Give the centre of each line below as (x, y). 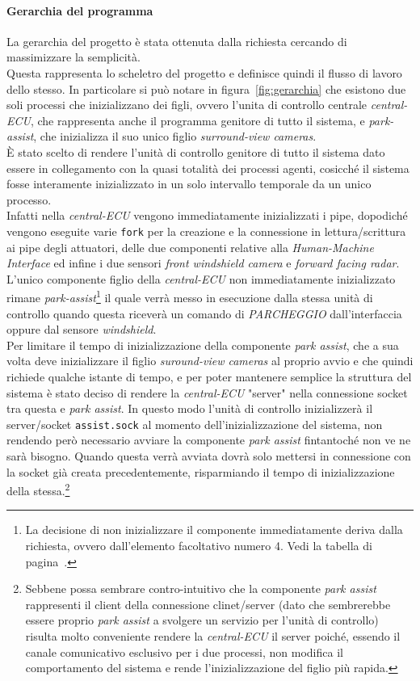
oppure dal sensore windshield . (82, 329)
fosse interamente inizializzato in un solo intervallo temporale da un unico (189, 184)
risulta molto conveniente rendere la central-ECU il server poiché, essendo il (213, 636)
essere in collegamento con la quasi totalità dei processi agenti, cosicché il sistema (208, 168)
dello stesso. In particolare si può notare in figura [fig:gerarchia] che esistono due (206, 88)
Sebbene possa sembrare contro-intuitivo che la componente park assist (201, 589)
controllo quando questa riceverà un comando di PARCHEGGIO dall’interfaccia (204, 313)
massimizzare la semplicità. (73, 57)
